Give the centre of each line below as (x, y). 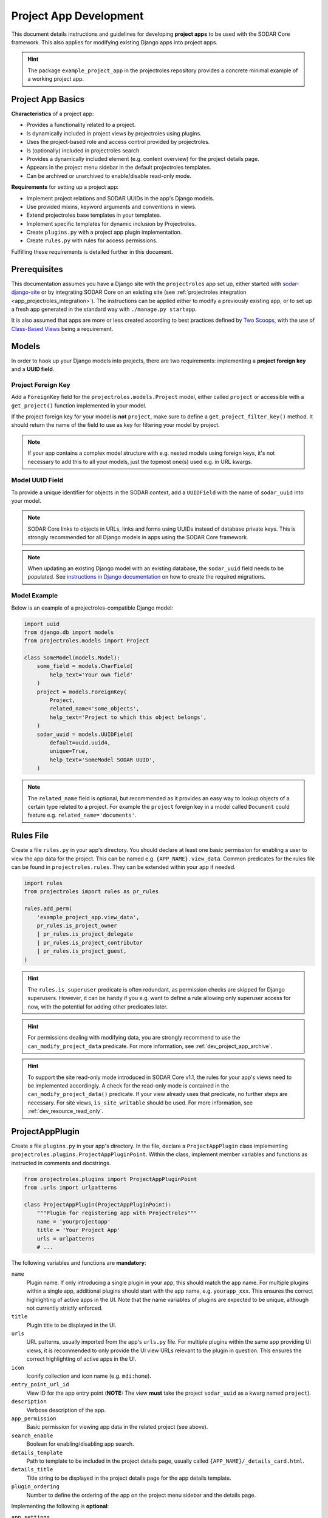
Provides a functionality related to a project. (81, 125)
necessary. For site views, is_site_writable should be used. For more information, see (140, 1103)
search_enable (32, 1435)
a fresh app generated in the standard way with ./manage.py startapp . (104, 309)
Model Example (34, 596)
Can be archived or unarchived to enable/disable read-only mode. (109, 175)
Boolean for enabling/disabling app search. (80, 1444)
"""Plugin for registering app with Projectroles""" (117, 1213)
